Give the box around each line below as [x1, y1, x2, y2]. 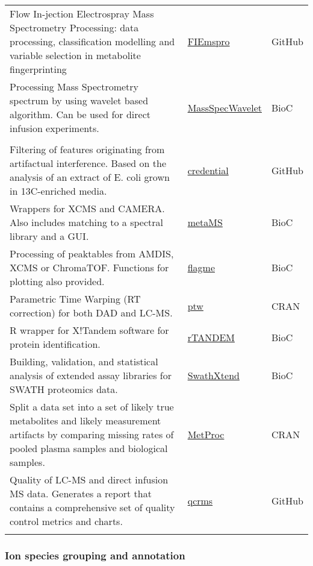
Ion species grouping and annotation [5, 547, 185, 562]
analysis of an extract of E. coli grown [10, 170, 170, 184]
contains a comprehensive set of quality [10, 500, 175, 514]
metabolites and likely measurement [10, 413, 161, 427]
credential [187, 163, 229, 177]
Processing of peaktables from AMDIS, [10, 247, 174, 260]
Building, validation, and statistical [10, 354, 158, 368]
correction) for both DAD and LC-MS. [10, 306, 173, 319]
